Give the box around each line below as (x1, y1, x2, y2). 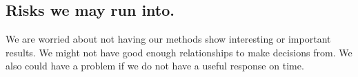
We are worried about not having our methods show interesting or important (6, 32, 331, 46)
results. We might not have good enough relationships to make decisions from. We (6, 45, 352, 59)
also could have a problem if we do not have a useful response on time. (6, 58, 304, 73)
